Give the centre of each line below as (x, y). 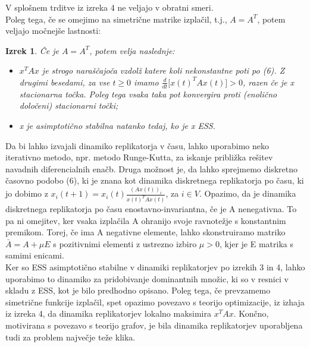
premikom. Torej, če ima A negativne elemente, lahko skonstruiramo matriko (145, 232)
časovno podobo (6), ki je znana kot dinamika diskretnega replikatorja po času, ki (155, 180)
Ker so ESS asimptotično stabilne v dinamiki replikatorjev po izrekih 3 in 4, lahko (155, 267)
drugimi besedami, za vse (65, 82)
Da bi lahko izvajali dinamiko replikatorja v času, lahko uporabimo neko (137, 145)
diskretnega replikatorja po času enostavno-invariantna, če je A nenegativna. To (151, 209)
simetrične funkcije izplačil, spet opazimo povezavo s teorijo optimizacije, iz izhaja (155, 302)
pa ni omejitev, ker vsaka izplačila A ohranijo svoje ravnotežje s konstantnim (146, 220)
